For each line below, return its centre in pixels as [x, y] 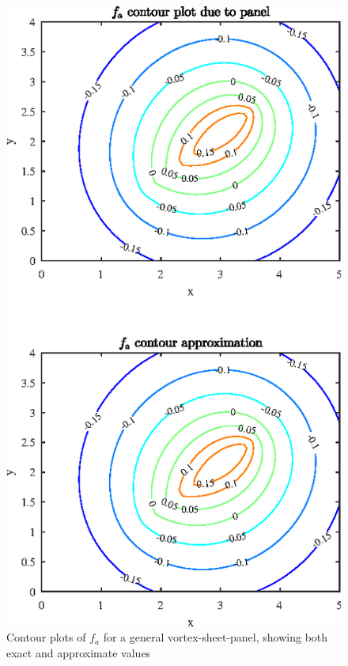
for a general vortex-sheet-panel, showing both [216, 637]
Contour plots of [46, 637]
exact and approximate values [79, 652]
